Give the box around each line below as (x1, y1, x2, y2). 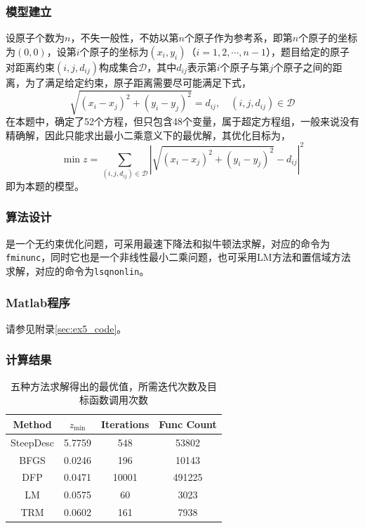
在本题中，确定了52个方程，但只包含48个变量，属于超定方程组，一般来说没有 (6, 113, 359, 128)
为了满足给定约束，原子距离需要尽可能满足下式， (25, 75, 251, 89)
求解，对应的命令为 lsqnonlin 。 (6, 264, 150, 278)
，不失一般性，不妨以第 (70, 30, 179, 45)
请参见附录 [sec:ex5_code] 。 (6, 321, 127, 335)
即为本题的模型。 (6, 178, 84, 193)
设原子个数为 (6, 30, 65, 45)
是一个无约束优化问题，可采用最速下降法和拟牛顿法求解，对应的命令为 (6, 236, 330, 250)
